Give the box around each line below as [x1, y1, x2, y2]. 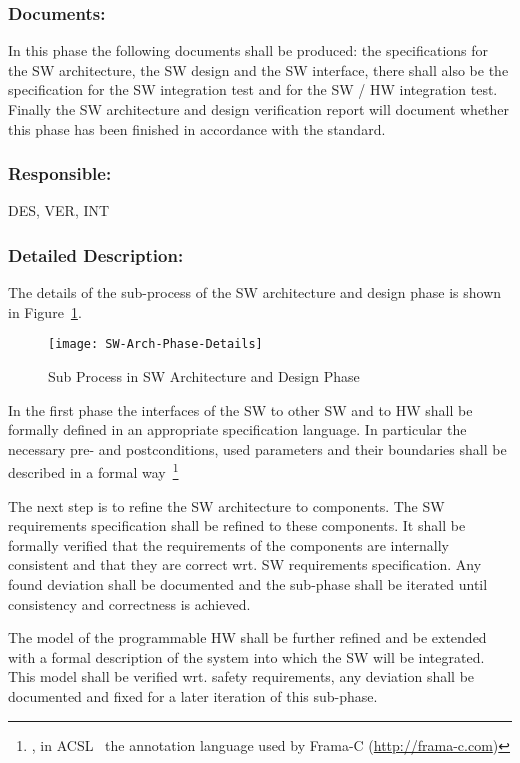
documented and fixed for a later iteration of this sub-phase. [8, 686, 378, 707]
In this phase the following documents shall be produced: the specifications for [8, 40, 489, 61]
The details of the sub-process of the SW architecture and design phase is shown [8, 282, 502, 303]
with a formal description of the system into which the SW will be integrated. [8, 646, 485, 667]
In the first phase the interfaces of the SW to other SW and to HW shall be [8, 399, 473, 420]
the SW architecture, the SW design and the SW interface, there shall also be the [8, 59, 509, 80]
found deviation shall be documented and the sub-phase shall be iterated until [8, 574, 488, 595]
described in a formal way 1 [8, 459, 179, 483]
